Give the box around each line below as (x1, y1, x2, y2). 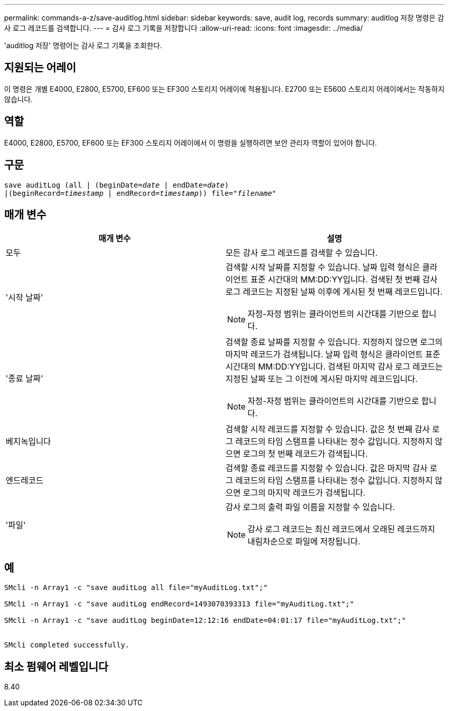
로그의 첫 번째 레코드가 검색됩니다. (242, 449, 368, 459)
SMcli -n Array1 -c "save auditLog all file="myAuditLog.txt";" (4, 583, 268, 592)
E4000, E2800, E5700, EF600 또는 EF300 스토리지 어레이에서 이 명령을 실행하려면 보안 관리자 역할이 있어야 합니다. (4, 138, 377, 147)
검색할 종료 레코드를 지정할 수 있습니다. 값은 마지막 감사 (226, 463, 427, 474)
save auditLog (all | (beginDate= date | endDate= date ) (4, 180, 229, 189)
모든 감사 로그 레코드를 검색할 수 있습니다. (226, 248, 378, 258)
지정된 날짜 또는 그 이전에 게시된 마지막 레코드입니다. (226, 374, 418, 384)
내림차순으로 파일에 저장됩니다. (248, 536, 360, 547)
